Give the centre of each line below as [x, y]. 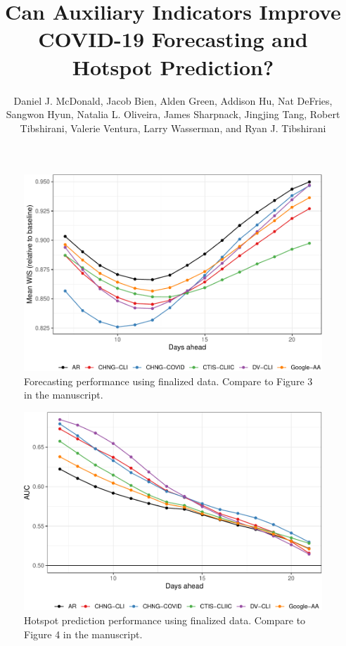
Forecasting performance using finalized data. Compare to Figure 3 [168, 381]
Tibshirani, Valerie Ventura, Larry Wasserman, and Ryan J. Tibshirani [173, 128]
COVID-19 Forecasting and [173, 39]
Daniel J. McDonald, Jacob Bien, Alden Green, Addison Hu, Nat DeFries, [173, 100]
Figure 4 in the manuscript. [83, 634]
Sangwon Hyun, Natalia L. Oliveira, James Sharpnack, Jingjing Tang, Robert [173, 114]
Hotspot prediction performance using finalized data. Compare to [165, 620]
